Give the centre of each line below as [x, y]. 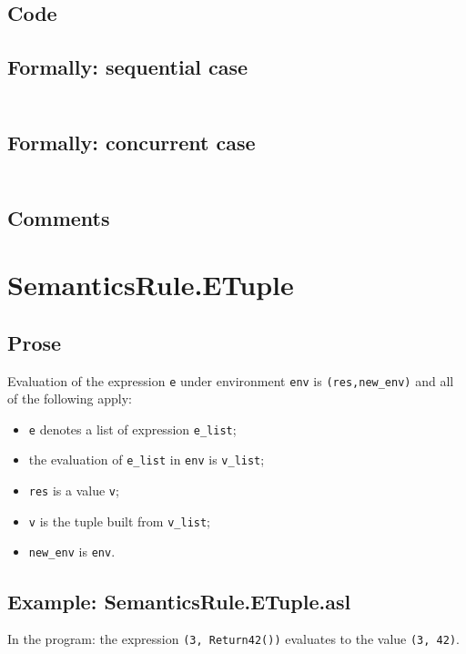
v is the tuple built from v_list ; [120, 521]
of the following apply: [70, 399]
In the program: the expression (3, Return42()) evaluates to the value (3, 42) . [233, 639]
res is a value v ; [74, 490]
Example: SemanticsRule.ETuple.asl [179, 601]
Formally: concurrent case [132, 142]
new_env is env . [72, 552]
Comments [59, 217]
